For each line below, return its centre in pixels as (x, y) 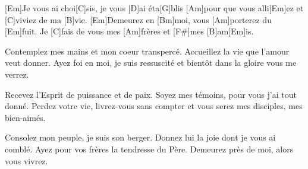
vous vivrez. (26, 160)
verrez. (17, 74)
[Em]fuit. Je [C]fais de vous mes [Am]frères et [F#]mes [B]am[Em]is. (129, 31)
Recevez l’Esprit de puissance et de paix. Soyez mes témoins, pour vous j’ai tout (151, 94)
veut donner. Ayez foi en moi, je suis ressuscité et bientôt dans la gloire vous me (151, 63)
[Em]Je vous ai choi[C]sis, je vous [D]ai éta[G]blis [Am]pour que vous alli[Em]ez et (154, 8)
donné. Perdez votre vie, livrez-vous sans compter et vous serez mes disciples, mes (154, 106)
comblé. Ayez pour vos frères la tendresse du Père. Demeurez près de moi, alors (149, 149)
